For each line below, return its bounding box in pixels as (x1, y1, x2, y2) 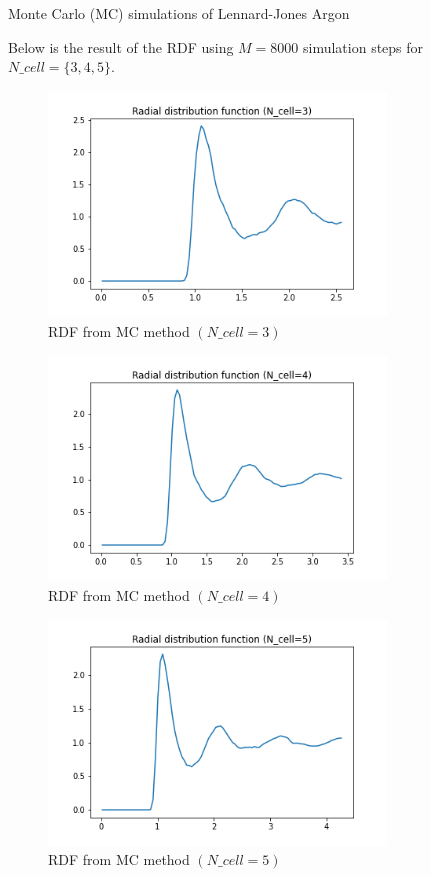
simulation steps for (302, 36, 424, 57)
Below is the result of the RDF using (8, 36, 234, 57)
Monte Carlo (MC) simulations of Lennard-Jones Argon (8, 3, 350, 23)
